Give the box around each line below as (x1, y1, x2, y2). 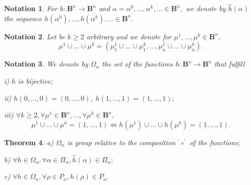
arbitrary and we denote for (86, 31, 172, 41)
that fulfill (214, 58, 245, 69)
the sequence (4, 13, 42, 23)
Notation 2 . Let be (4, 31, 65, 41)
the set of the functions (102, 58, 173, 69)
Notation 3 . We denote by (4, 58, 88, 69)
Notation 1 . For (4, 3, 57, 14)
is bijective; (18, 76, 53, 86)
